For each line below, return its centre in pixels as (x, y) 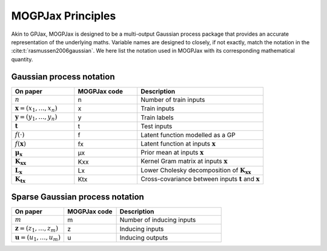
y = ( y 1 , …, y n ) (36, 118)
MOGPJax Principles (64, 16)
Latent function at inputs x (178, 144)
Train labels (157, 117)
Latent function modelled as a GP (188, 135)
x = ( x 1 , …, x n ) (36, 109)
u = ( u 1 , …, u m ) (38, 238)
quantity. (22, 59)
